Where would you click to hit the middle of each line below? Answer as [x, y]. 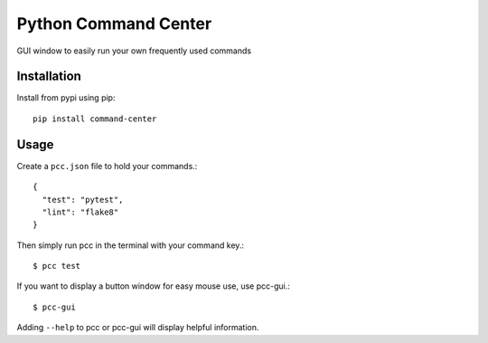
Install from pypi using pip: [66, 98]
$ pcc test [57, 266]
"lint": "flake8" [80, 212]
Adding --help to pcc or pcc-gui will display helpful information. [138, 328]
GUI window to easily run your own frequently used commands [134, 51]
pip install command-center [95, 119]
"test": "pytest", [83, 200]
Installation [49, 76]
